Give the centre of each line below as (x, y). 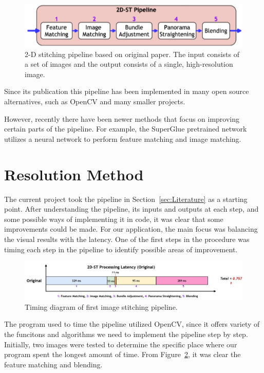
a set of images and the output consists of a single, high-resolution (129, 64)
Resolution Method (74, 174)
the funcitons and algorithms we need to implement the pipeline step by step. (126, 334)
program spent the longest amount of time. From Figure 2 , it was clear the (122, 354)
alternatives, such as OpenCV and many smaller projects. (95, 101)
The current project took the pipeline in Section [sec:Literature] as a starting (126, 199)
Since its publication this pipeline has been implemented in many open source (127, 91)
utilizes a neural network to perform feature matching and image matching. (123, 138)
